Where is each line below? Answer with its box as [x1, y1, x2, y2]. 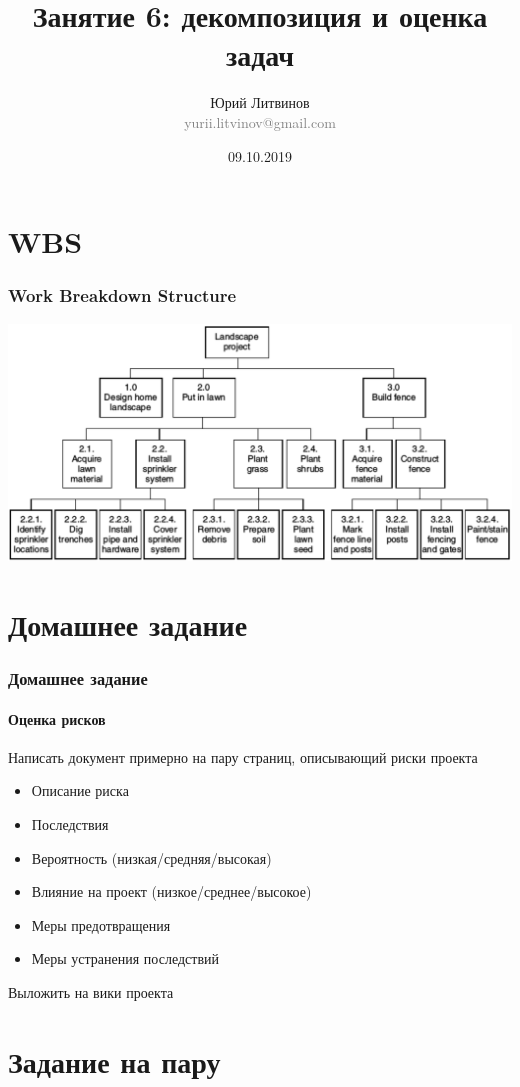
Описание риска [31, 780, 129, 801]
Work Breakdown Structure [8, 283, 237, 308]
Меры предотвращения [31, 914, 171, 935]
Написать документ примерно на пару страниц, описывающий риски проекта [8, 746, 478, 767]
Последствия [31, 814, 109, 835]
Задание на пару [8, 1040, 221, 1081]
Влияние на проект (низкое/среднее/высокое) [31, 881, 312, 902]
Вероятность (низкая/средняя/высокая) [31, 847, 272, 868]
